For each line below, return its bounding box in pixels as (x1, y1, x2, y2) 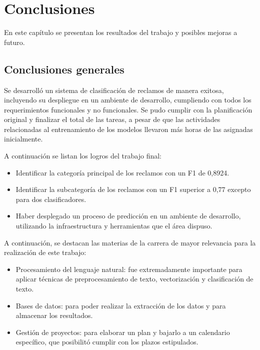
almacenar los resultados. (15, 310, 93, 320)
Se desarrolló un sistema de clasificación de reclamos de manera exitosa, (4, 84, 224, 95)
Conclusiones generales (4, 61, 124, 76)
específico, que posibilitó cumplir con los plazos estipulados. (15, 336, 198, 347)
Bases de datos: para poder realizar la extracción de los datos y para (15, 300, 226, 310)
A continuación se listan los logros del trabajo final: (4, 150, 162, 161)
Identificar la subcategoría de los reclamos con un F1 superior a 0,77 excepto (15, 184, 251, 194)
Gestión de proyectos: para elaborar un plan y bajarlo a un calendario (15, 326, 230, 337)
